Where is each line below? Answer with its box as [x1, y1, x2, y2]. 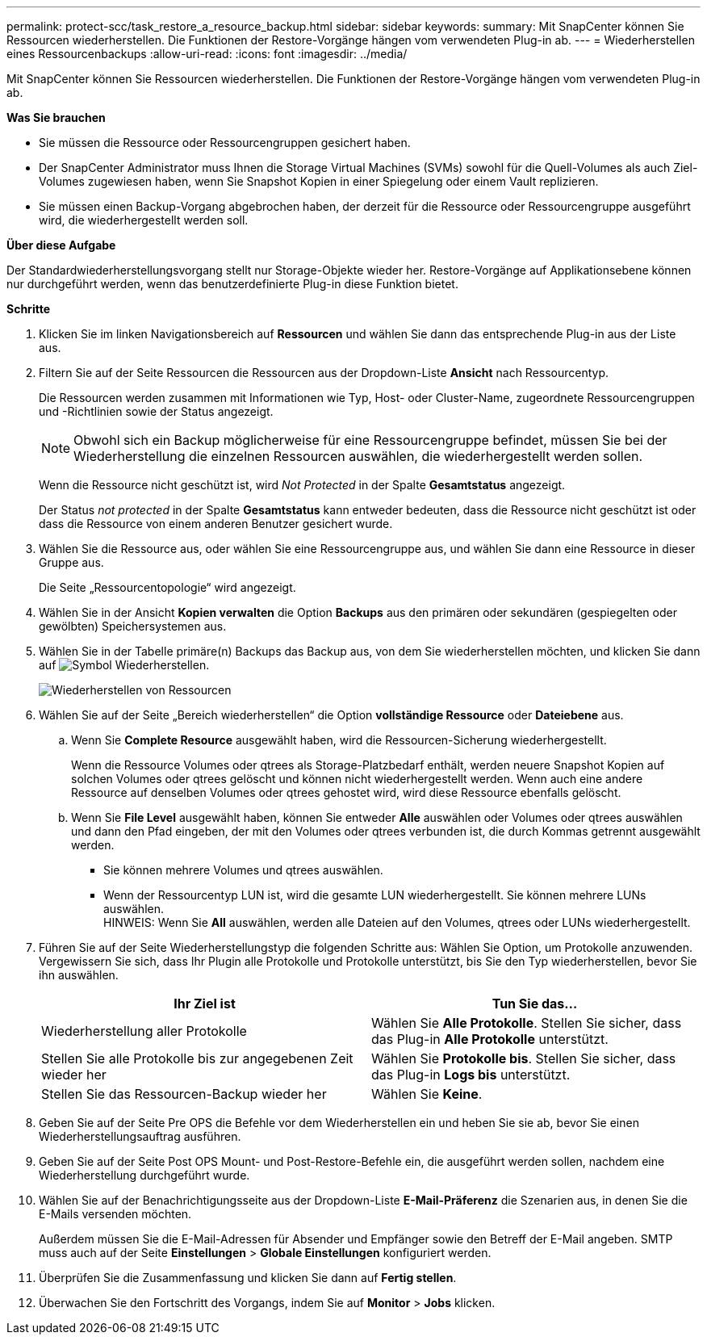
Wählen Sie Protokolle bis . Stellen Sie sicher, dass [371, 1050, 676, 1067]
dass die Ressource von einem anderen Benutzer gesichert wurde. [39, 517, 393, 530]
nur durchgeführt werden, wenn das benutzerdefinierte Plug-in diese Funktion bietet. [6, 277, 458, 291]
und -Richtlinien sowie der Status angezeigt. [39, 404, 274, 418]
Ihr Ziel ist [174, 995, 236, 1012]
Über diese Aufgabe [6, 238, 116, 252]
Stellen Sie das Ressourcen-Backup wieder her [41, 1086, 327, 1102]
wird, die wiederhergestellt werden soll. [39, 213, 249, 227]
